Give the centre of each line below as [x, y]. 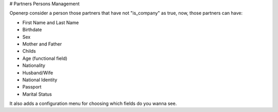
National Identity [40, 80]
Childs [29, 51]
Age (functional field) [45, 58]
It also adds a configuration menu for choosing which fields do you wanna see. [93, 104]
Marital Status [37, 94]
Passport [32, 87]
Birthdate [32, 30]
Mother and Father [42, 44]
